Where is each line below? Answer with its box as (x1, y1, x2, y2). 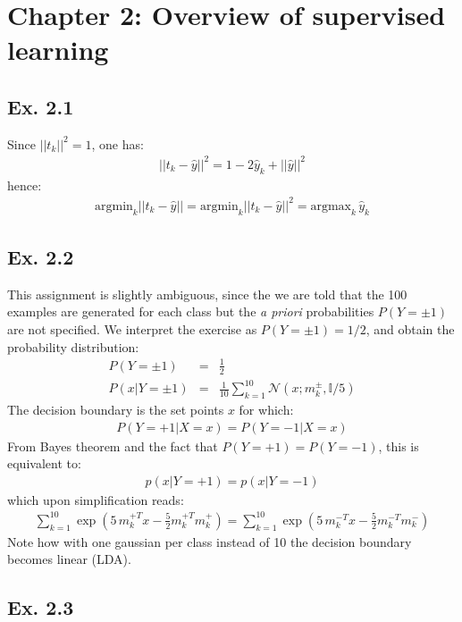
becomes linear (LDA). (7, 550, 131, 568)
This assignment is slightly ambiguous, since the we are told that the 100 (7, 284, 407, 303)
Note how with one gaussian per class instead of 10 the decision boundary (7, 532, 412, 551)
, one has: (91, 134, 144, 153)
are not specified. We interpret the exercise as (7, 320, 257, 338)
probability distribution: (7, 337, 139, 356)
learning (7, 31, 109, 68)
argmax (310, 199, 352, 213)
